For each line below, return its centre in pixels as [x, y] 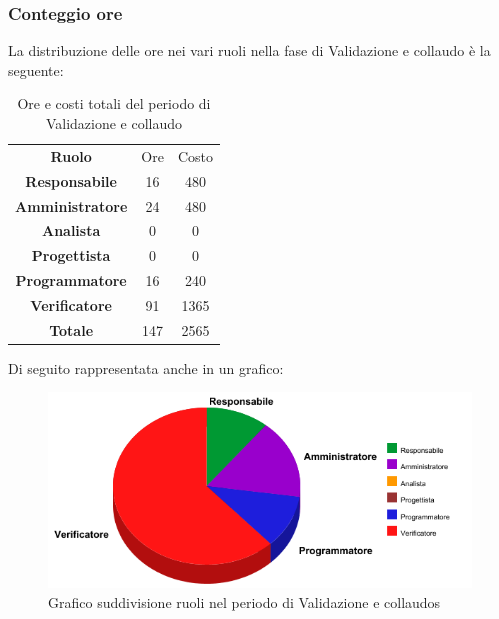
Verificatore [71, 304]
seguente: [36, 69]
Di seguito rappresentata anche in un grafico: [146, 367]
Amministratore [71, 205]
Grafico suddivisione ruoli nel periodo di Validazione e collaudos [244, 601]
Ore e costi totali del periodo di [114, 103]
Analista [71, 230]
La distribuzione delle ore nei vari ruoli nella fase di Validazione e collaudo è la [249, 50]
